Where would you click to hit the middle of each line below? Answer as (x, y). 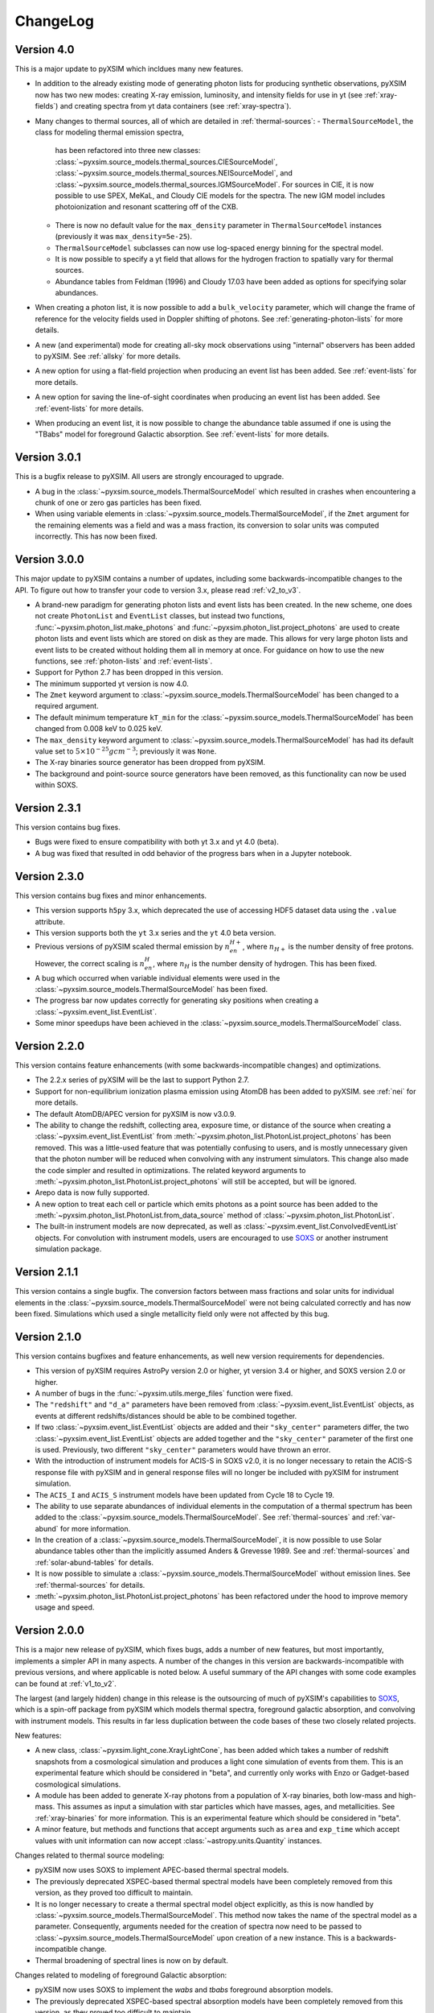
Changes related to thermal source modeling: (90, 1855)
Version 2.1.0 (48, 1337)
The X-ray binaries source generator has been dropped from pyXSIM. (150, 763)
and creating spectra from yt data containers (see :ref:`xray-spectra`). (176, 106)
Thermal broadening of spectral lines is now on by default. (132, 1960)
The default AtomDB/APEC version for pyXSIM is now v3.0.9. (135, 1114)
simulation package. (68, 1249)
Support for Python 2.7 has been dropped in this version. (129, 672)
